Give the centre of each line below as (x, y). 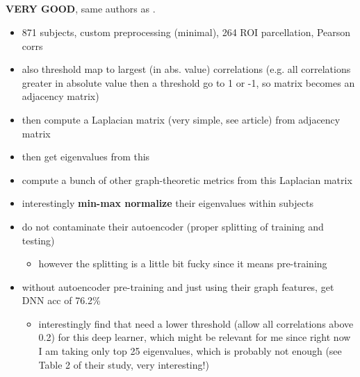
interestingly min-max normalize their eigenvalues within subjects (167, 203)
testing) (38, 240)
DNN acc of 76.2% (61, 300)
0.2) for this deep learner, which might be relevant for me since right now (195, 337)
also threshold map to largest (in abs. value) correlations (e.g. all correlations (186, 69)
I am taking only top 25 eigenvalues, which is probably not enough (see (190, 351)
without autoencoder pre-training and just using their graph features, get (178, 286)
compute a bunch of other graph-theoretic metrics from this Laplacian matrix (187, 179)
